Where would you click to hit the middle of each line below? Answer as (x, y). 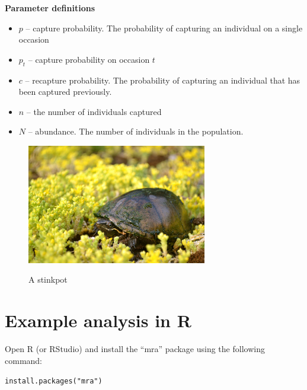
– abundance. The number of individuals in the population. (136, 131)
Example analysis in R (98, 320)
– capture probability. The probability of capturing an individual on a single (164, 28)
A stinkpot (48, 279)
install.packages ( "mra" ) (54, 381)
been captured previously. (65, 92)
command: (23, 360)
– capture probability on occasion (89, 59)
